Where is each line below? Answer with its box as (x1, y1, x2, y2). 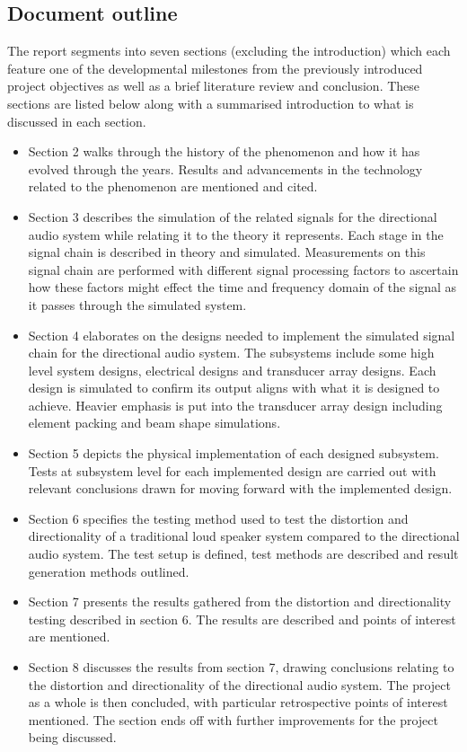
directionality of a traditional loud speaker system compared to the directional (28, 526, 460, 545)
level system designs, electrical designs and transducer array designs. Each (28, 360, 436, 379)
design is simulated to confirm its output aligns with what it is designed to (28, 378, 440, 397)
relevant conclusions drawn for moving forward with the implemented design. (28, 479, 453, 498)
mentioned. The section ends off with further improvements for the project (28, 710, 438, 729)
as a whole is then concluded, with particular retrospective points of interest (28, 693, 448, 712)
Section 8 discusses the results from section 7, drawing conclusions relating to (28, 658, 454, 677)
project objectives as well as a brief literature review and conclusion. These (7, 76, 420, 95)
